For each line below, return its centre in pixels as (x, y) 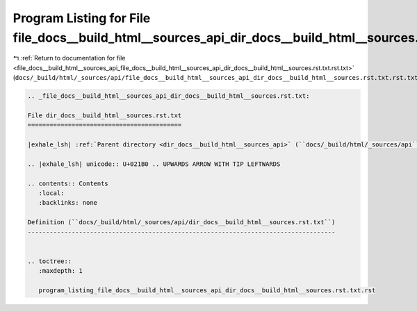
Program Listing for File (82, 18)
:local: (51, 193)
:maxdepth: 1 (61, 271)
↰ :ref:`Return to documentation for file (69, 58)
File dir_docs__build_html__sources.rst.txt (105, 115)
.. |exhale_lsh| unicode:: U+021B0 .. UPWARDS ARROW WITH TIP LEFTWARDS (154, 164)
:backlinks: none (68, 203)
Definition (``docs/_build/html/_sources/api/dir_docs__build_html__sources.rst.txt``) (181, 222)
